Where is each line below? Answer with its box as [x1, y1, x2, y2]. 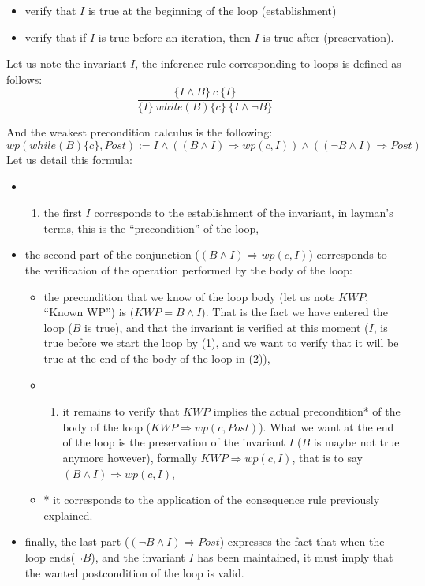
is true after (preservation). [263, 28, 394, 45]
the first [43, 204, 82, 221]
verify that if [24, 28, 87, 45]
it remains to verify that [62, 403, 180, 420]
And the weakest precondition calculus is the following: [6, 124, 273, 140]
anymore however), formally [62, 449, 197, 465]
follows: [6, 70, 43, 87]
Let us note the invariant [6, 55, 127, 72]
